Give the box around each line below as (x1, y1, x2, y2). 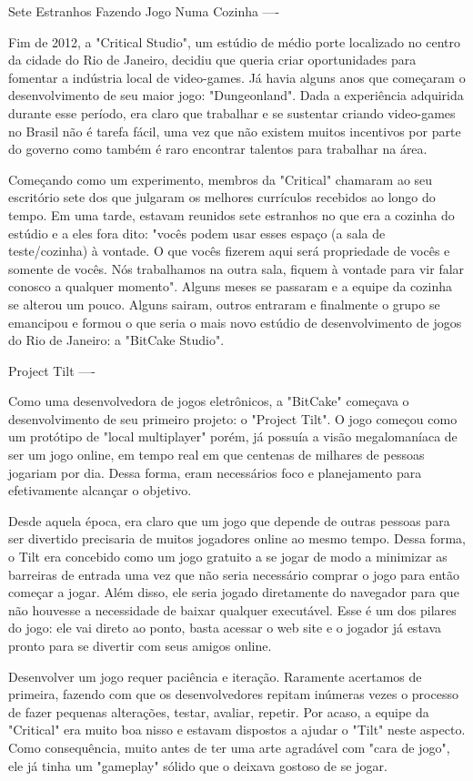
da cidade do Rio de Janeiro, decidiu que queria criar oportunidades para (8, 50, 417, 69)
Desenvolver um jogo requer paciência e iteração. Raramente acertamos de (8, 666, 422, 685)
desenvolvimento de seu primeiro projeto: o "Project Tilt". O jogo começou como (8, 409, 458, 428)
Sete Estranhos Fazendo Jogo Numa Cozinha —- (8, 2, 280, 20)
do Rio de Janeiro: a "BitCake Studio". (8, 330, 225, 350)
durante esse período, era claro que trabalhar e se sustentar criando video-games (8, 103, 456, 122)
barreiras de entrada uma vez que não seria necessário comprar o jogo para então (8, 564, 460, 583)
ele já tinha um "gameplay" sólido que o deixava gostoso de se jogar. (8, 756, 387, 775)
